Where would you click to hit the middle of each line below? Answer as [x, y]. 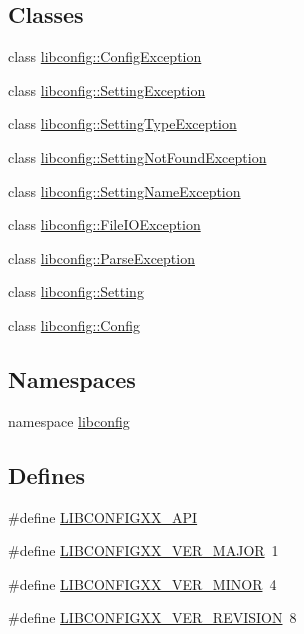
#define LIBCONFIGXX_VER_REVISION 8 [152, 617]
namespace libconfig [69, 420]
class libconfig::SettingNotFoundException [137, 156]
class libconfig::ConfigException [105, 56]
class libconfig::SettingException [107, 89]
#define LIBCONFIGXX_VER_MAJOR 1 [143, 550]
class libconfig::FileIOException [104, 224]
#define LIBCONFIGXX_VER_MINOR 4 [142, 583]
